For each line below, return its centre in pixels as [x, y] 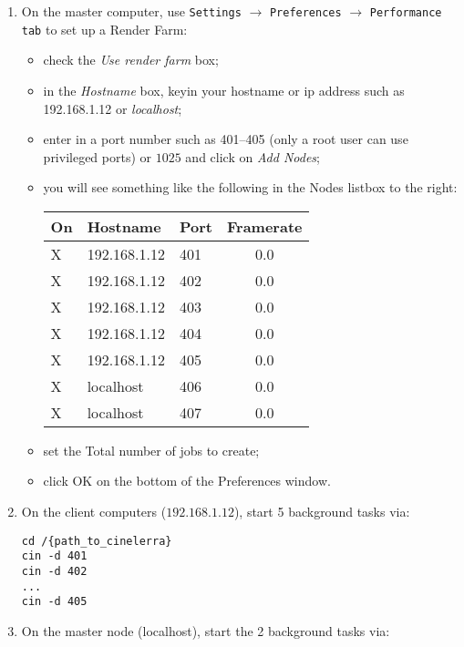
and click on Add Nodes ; [253, 156]
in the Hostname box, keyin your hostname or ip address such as [224, 90]
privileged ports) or [98, 156]
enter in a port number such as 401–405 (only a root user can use [226, 139]
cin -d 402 [54, 571]
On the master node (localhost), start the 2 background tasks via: [206, 630]
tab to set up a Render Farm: [104, 29]
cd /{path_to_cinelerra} [97, 541]
